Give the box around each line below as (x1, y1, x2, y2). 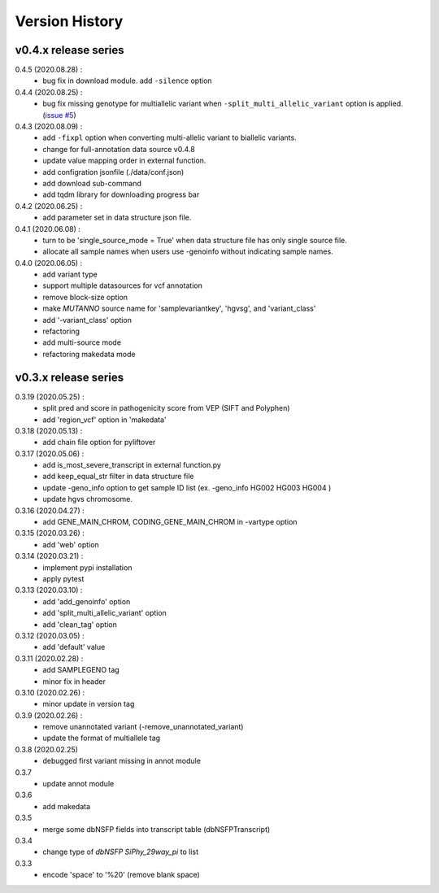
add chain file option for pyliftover (42, 438, 156, 447)
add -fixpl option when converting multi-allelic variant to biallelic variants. (42, 133, 297, 142)
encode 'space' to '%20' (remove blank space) (42, 870, 201, 880)
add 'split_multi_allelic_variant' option (42, 608, 167, 618)
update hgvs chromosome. (42, 494, 133, 504)
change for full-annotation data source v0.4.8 (42, 144, 195, 154)
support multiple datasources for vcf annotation (42, 281, 202, 290)
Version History (15, 12, 124, 30)
